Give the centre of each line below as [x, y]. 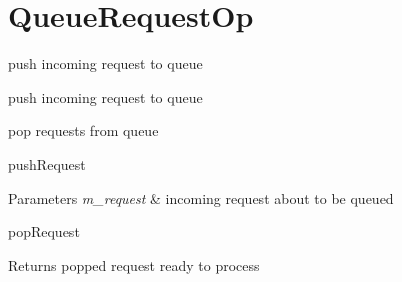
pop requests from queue [83, 130]
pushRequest [47, 163]
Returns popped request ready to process [134, 264]
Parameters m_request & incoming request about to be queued [201, 197]
